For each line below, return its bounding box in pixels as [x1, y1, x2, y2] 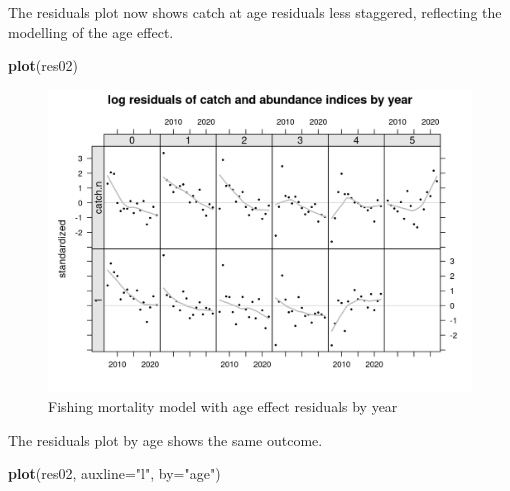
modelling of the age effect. [8, 21, 174, 42]
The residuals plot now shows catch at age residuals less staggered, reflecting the [8, 2, 502, 22]
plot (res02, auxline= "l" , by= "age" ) [8, 463, 221, 484]
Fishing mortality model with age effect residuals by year [48, 396, 398, 417]
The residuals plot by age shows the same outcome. [8, 429, 323, 450]
